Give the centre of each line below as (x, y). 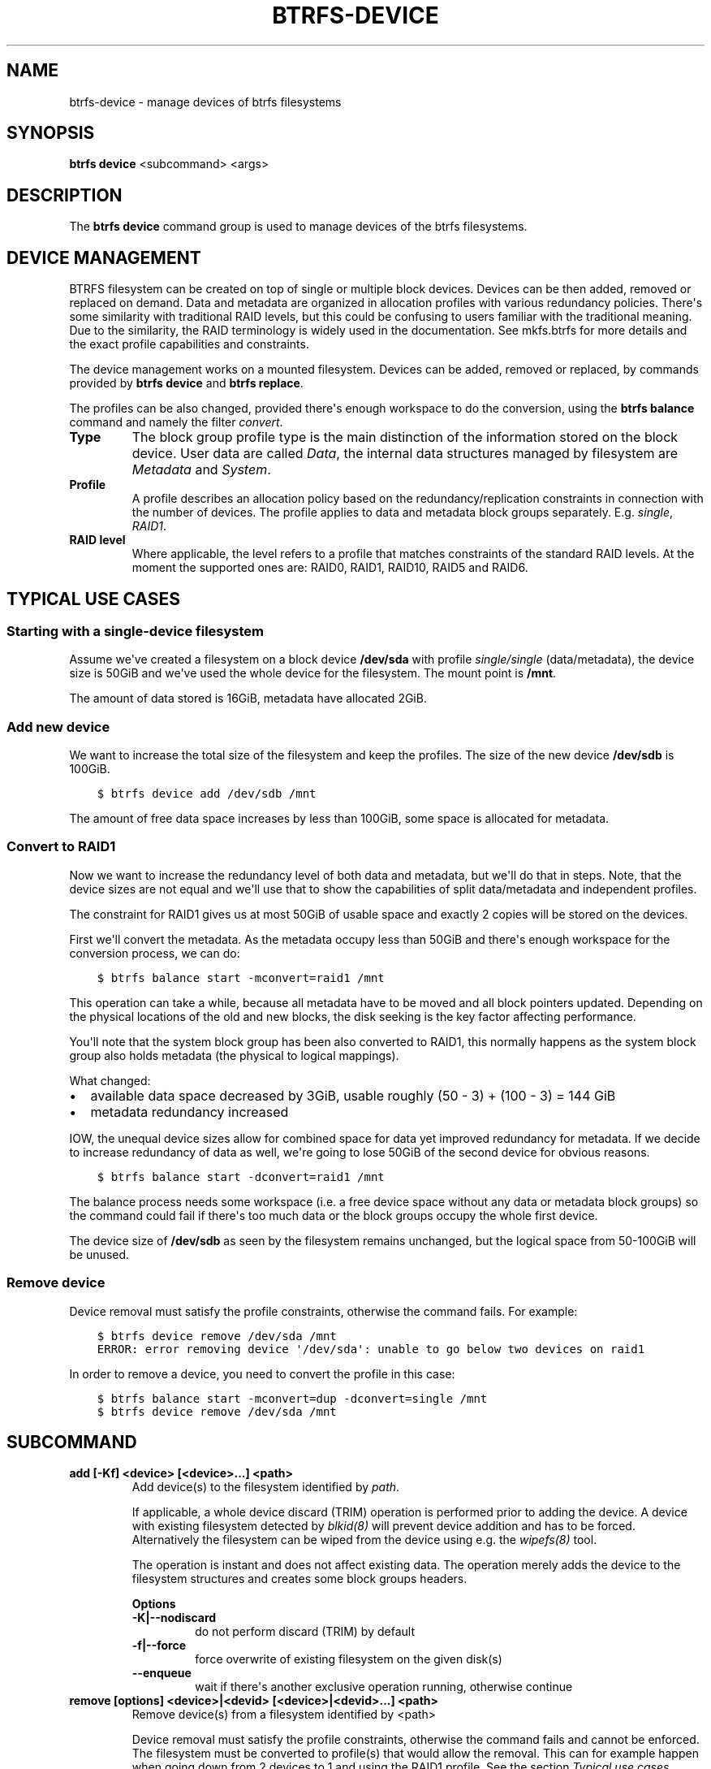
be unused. (99, 1254)
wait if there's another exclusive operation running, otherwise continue (384, 1687)
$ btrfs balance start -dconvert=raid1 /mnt (241, 1176)
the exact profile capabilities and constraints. (189, 344)
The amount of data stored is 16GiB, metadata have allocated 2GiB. (248, 699)
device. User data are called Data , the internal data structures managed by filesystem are (405, 454)
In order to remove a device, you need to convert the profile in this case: (262, 1373)
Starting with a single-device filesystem (136, 631)
